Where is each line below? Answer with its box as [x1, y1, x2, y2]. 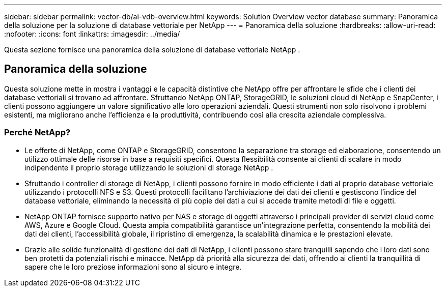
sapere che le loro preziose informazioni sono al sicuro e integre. [24, 262, 242, 271]
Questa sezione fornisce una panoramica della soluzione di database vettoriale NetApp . [4, 45, 300, 54]
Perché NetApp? [4, 127, 71, 138]
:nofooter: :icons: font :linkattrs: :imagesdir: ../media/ [4, 30, 180, 38]
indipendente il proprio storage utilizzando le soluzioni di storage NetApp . [24, 163, 273, 172]
